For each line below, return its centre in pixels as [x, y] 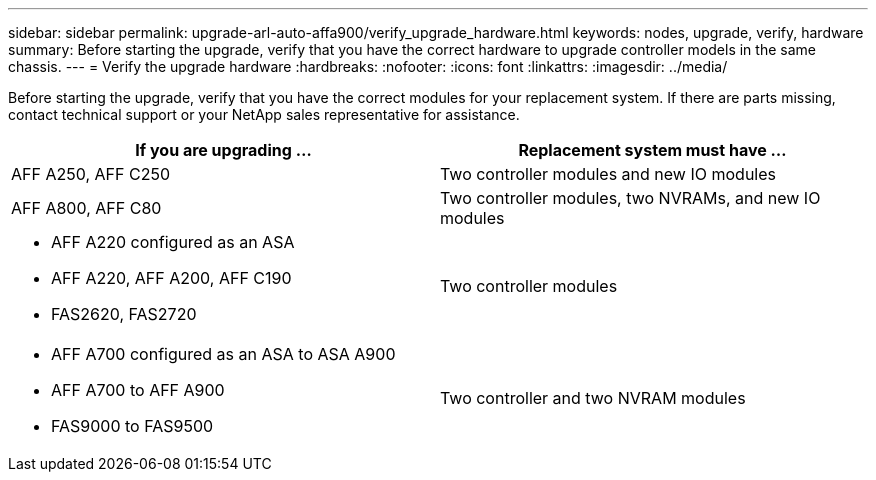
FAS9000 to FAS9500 [132, 426]
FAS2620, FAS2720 [124, 314]
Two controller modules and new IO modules [608, 174]
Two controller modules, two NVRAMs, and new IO [630, 198]
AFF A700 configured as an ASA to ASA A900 [223, 354]
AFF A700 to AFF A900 [138, 390]
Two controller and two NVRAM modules [593, 398]
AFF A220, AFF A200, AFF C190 [171, 278]
